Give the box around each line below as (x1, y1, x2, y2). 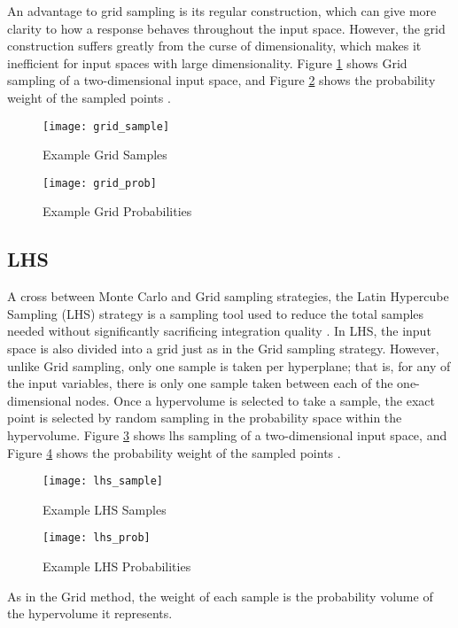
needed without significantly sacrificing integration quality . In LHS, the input (7, 322, 431, 340)
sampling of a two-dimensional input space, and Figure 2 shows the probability (7, 71, 436, 89)
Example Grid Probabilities (43, 202, 192, 221)
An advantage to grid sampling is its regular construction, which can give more (7, 2, 437, 19)
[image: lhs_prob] (43, 531, 151, 545)
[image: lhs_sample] (43, 475, 164, 488)
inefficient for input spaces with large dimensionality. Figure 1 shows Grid (7, 53, 408, 72)
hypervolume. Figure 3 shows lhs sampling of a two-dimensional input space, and (7, 426, 447, 445)
